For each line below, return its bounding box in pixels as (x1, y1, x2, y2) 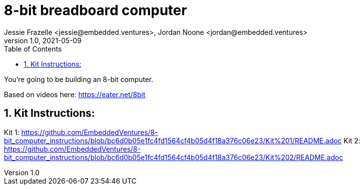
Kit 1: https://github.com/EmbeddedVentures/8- (4, 128, 158, 136)
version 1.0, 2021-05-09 (4, 36, 82, 45)
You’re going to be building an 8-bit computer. (4, 75, 153, 83)
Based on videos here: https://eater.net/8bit (4, 90, 145, 99)
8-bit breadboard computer (4, 2, 187, 19)
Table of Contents (4, 44, 62, 53)
